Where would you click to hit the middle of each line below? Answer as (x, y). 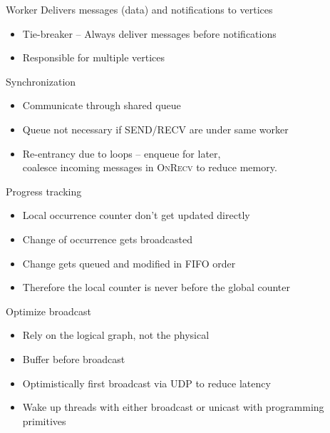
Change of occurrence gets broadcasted (108, 239)
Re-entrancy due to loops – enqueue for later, (122, 153)
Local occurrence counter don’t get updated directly (136, 215)
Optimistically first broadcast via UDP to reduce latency (146, 383)
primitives (44, 421)
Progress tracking (44, 191)
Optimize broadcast (48, 311)
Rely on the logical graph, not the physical (116, 335)
